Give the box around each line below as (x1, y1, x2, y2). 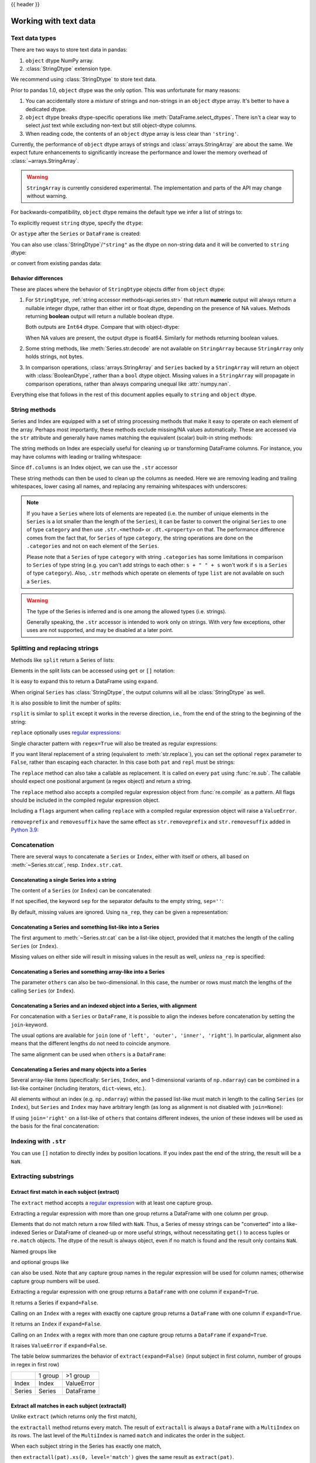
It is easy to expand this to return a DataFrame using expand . (11, 678, 159, 685)
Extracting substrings (11, 1172, 74, 1180)
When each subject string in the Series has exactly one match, (11, 1443, 162, 1450)
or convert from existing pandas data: (11, 260, 102, 267)
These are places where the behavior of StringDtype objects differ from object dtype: (11, 286, 225, 293)
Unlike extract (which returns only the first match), (11, 1413, 138, 1420)
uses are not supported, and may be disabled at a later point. (26, 627, 174, 634)
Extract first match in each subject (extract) (11, 1189, 119, 1196)
